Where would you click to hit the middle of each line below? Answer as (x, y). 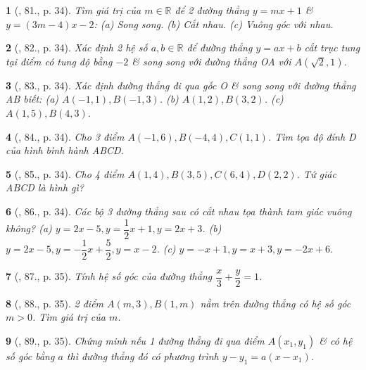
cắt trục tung (332, 47)
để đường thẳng (220, 47)
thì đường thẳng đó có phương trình (143, 356)
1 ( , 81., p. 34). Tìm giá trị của (74, 10)
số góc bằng (30, 356)
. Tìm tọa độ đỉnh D (312, 136)
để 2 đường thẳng (212, 10)
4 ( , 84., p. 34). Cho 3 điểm (65, 136)
